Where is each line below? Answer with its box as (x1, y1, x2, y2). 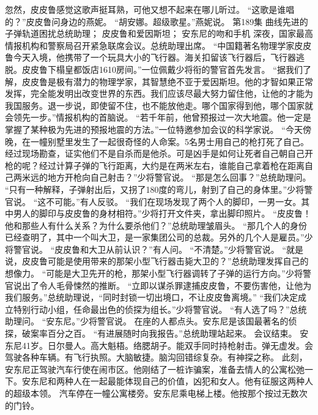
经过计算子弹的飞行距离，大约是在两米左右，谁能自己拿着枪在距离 (39, 159, 305, 171)
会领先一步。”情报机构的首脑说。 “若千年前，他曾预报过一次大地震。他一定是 (5, 111, 311, 124)
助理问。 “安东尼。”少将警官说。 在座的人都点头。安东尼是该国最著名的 (5, 315, 289, 327)
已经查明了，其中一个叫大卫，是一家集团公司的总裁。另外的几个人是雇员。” (5, 231, 305, 244)
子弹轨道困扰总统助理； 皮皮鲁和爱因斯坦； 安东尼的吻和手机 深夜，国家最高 (5, 27, 313, 40)
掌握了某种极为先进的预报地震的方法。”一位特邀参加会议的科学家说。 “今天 (5, 122, 303, 135)
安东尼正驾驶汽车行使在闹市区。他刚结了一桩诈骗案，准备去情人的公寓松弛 (5, 362, 305, 375)
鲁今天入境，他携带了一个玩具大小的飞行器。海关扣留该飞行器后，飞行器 (5, 51, 296, 64)
